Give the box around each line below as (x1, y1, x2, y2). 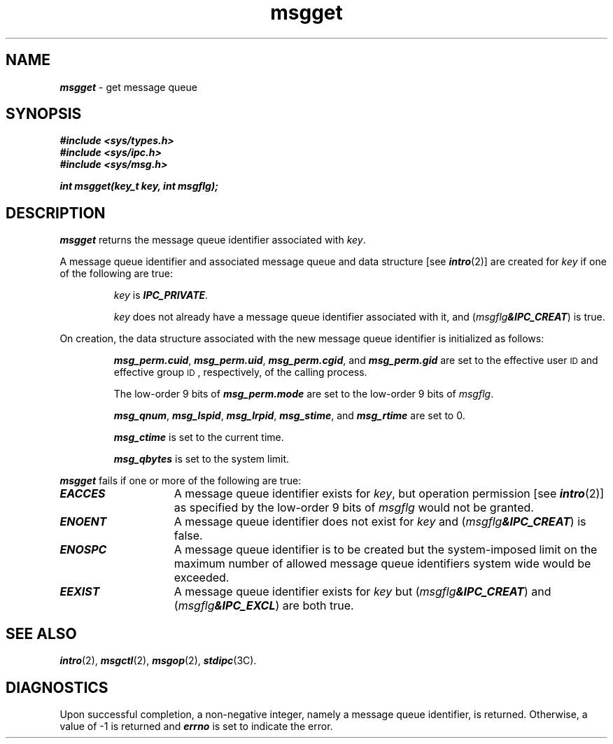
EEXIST (59, 584, 100, 599)
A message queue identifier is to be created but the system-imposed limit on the (174, 542, 598, 557)
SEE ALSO (6, 624, 77, 643)
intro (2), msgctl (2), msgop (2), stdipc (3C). (59, 654, 257, 667)
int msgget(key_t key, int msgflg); (59, 180, 218, 192)
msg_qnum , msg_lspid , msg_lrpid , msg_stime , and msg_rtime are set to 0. (113, 409, 465, 422)
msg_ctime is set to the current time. (113, 431, 284, 444)
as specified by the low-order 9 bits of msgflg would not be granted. (174, 500, 534, 515)
